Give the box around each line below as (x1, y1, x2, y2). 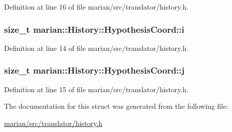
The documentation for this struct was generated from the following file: (4, 101, 228, 111)
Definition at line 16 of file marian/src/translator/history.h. (4, 2, 188, 12)
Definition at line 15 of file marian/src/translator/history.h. (4, 84, 188, 94)
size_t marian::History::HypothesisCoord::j (4, 64, 185, 77)
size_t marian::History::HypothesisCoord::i (4, 23, 184, 35)
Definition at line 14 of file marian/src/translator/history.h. (4, 42, 188, 53)
